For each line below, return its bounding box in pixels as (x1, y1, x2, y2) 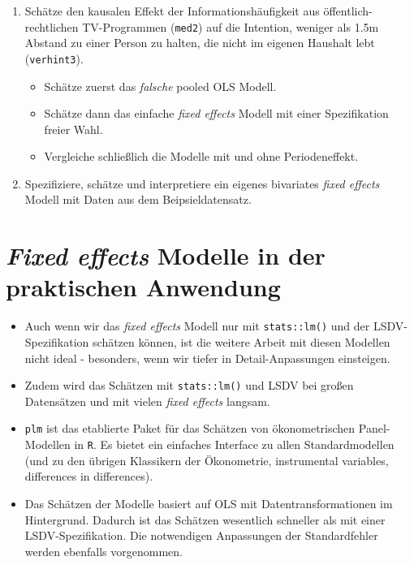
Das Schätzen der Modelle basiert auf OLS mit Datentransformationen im (24, 494, 393, 511)
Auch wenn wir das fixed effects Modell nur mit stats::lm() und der (24, 317, 370, 334)
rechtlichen (24, 18, 79, 35)
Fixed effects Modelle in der (6, 239, 326, 273)
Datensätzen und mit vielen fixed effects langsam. (24, 392, 270, 409)
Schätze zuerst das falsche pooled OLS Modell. (44, 77, 277, 94)
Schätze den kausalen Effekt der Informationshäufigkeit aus (24, 2, 320, 19)
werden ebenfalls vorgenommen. (24, 542, 183, 559)
